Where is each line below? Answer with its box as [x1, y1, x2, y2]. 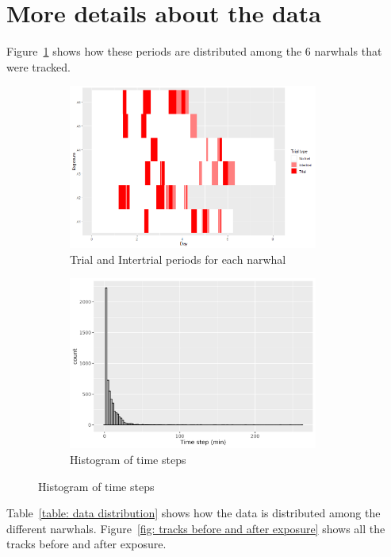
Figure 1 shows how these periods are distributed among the [6, 43, 302, 60]
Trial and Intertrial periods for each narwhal [70, 250, 286, 267]
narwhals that [314, 43, 382, 60]
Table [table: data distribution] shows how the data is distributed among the [6, 505, 381, 521]
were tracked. [6, 58, 71, 75]
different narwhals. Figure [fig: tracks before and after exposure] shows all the [6, 520, 385, 536]
